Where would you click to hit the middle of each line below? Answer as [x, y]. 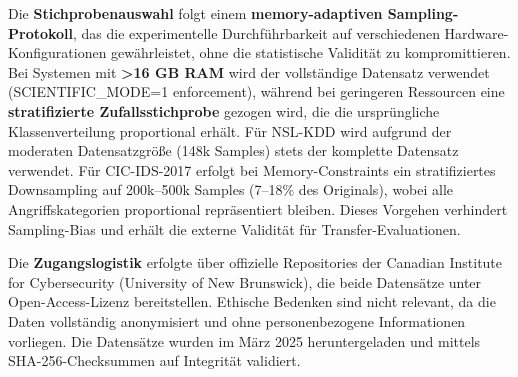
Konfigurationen [57, 52]
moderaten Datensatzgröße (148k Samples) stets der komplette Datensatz [233, 150]
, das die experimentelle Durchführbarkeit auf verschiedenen [256, 32]
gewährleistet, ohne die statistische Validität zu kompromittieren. [311, 52]
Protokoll [41, 32]
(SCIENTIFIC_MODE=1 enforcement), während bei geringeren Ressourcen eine [256, 91]
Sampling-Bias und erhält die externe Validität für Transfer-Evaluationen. [234, 228]
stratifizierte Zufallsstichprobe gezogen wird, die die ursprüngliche [224, 110]
